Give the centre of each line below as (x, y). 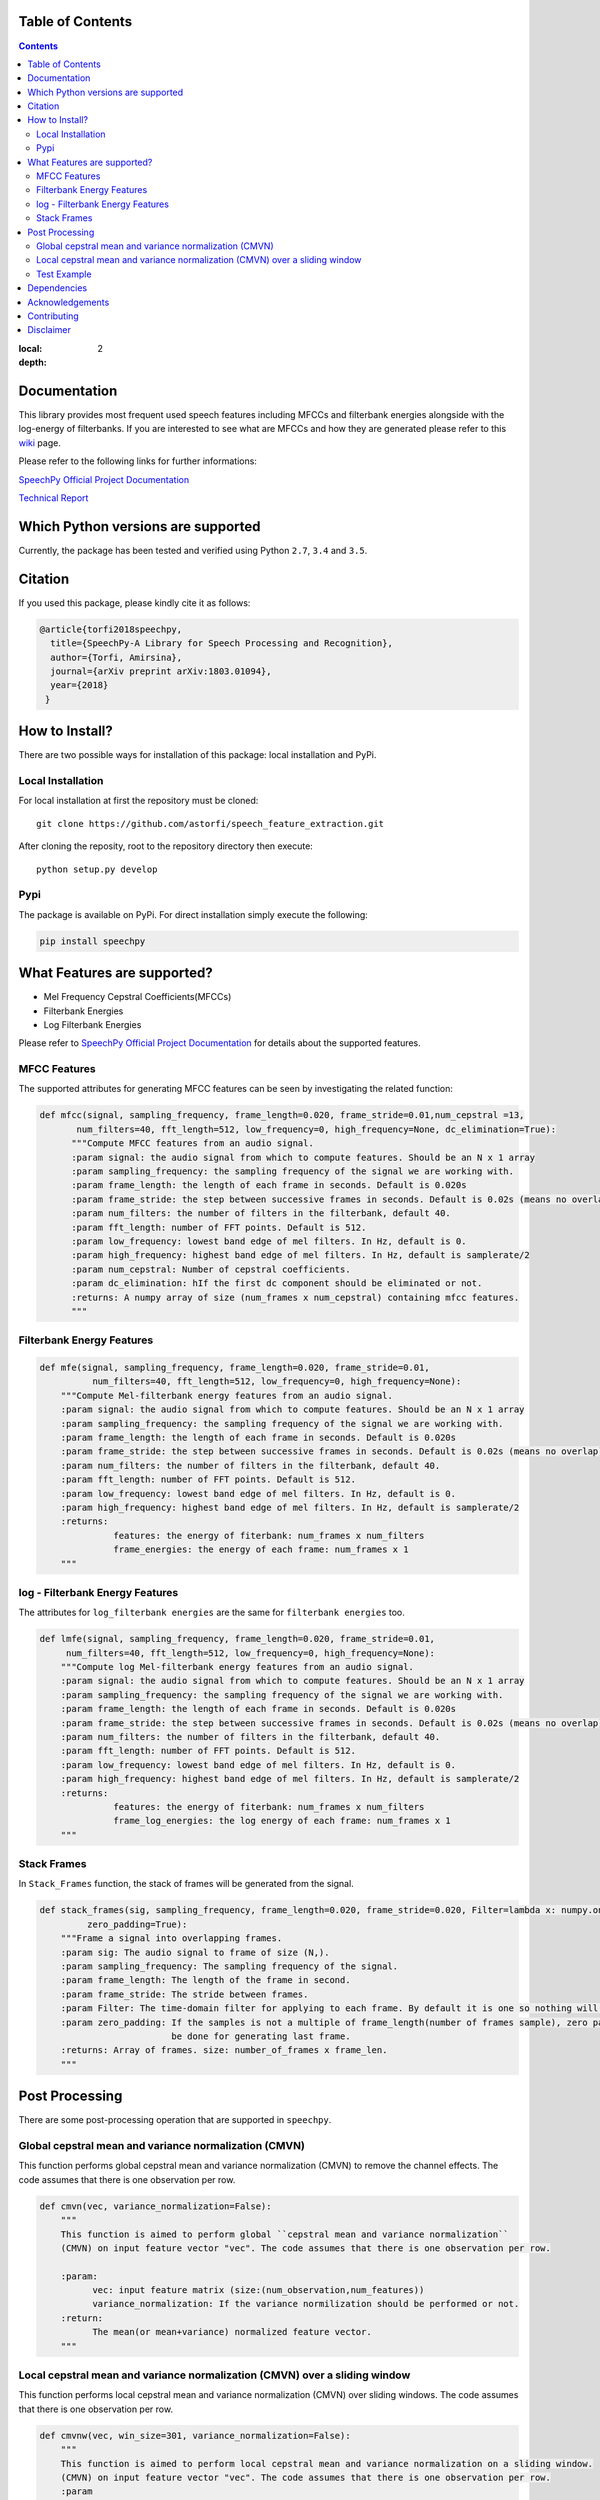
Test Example (64, 274)
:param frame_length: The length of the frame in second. (205, 1980)
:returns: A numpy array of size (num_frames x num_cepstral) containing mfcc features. (295, 1297)
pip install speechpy (92, 941)
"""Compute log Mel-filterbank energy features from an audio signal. (237, 1667)
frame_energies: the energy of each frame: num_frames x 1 (261, 1549)
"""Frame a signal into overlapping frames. (171, 1938)
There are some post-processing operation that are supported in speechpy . (175, 2120)
